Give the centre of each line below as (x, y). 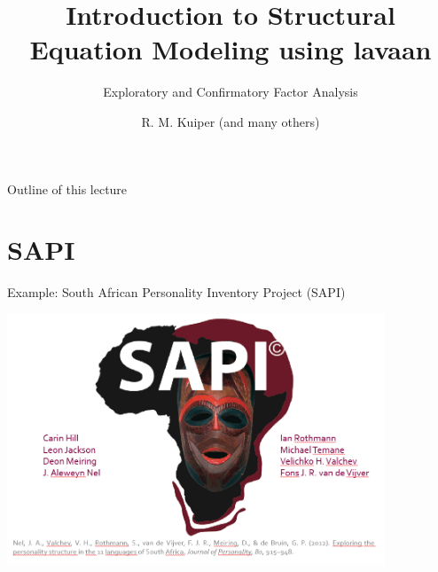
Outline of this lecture (67, 188)
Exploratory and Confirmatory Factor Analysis (231, 92)
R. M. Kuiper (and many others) (231, 121)
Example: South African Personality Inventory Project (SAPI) (176, 292)
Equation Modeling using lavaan (231, 49)
